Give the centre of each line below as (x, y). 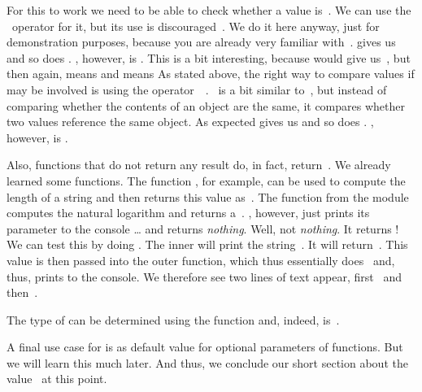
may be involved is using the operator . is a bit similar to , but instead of (197, 89)
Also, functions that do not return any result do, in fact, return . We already (199, 165)
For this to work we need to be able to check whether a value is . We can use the (209, 10)
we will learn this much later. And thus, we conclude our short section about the (207, 362)
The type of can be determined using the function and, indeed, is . (173, 319)
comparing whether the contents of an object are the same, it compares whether (206, 105)
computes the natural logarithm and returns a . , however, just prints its (188, 213)
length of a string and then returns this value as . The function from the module (208, 196)
